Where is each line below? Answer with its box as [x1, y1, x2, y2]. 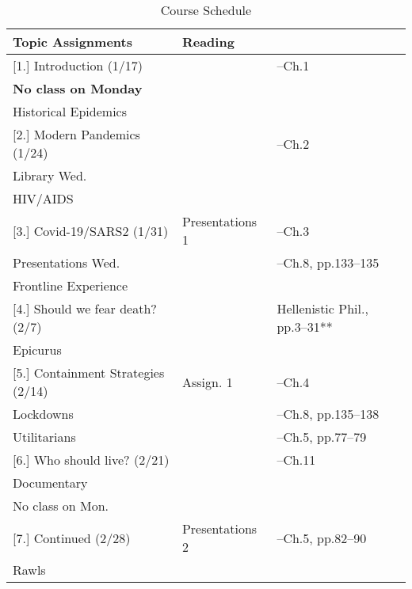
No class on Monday [13, 79, 143, 97]
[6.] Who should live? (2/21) [13, 450, 170, 469]
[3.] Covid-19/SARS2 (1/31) [13, 221, 169, 240]
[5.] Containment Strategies [13, 363, 165, 382]
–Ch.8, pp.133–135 [277, 253, 380, 272]
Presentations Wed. [13, 253, 120, 272]
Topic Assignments [13, 32, 132, 51]
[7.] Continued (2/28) [13, 528, 131, 547]
